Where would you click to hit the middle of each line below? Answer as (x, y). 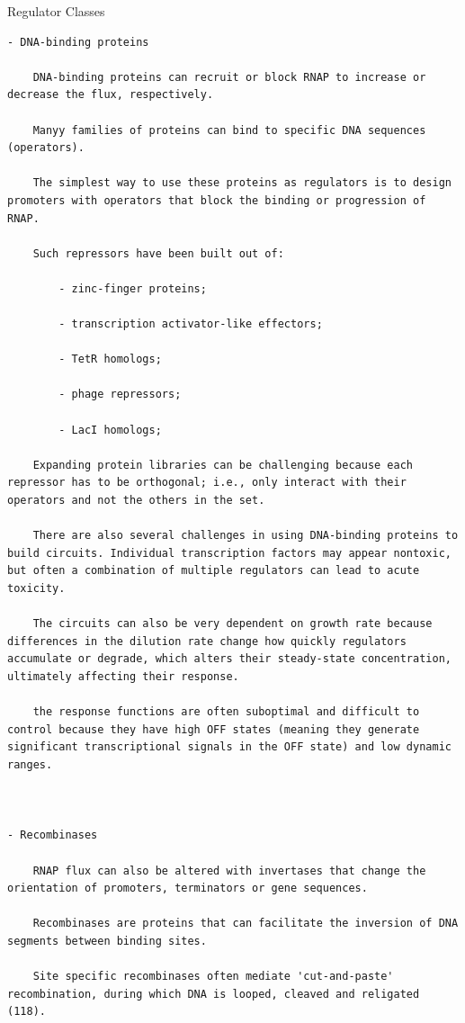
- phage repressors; (120, 395)
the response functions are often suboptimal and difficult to (226, 712)
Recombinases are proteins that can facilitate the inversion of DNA (246, 924)
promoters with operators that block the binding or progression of (217, 200)
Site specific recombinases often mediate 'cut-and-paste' (213, 977)
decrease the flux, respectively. (111, 95)
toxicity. (36, 588)
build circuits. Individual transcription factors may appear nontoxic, (229, 553)
